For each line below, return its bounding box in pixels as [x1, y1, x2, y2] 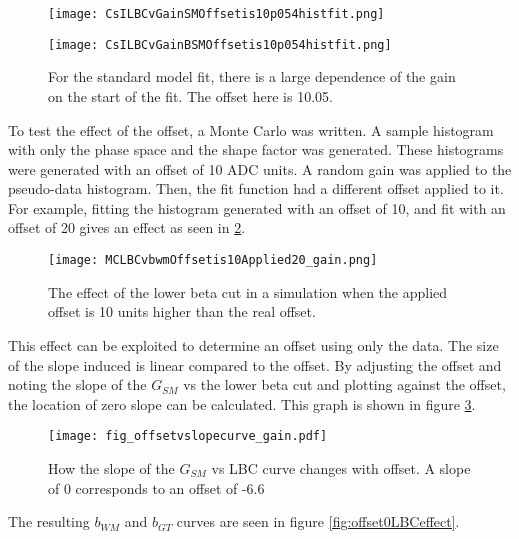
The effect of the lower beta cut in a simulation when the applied [48, 281, 448, 302]
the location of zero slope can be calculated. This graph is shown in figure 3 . [8, 393, 476, 414]
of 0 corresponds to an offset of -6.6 [48, 477, 265, 498]
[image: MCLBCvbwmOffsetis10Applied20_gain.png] [48, 253, 378, 268]
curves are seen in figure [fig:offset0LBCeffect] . [176, 511, 460, 532]
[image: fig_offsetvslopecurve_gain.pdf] [48, 429, 328, 444]
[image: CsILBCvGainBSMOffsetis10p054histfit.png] [48, 37, 392, 52]
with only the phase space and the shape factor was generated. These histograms [8, 139, 504, 160]
